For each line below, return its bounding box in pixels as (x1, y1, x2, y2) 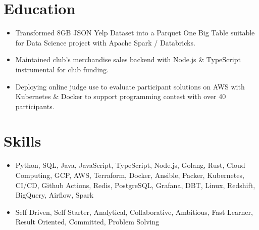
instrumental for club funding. (15, 64, 109, 74)
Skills (4, 130, 41, 151)
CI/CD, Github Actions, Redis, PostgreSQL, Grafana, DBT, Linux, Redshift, (15, 179, 255, 190)
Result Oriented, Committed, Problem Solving (15, 216, 160, 227)
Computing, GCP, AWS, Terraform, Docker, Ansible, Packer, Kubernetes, (15, 170, 244, 180)
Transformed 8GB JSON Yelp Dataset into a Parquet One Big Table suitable (15, 27, 255, 38)
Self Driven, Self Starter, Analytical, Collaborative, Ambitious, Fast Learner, (15, 206, 253, 217)
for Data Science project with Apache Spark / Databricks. (15, 37, 195, 48)
